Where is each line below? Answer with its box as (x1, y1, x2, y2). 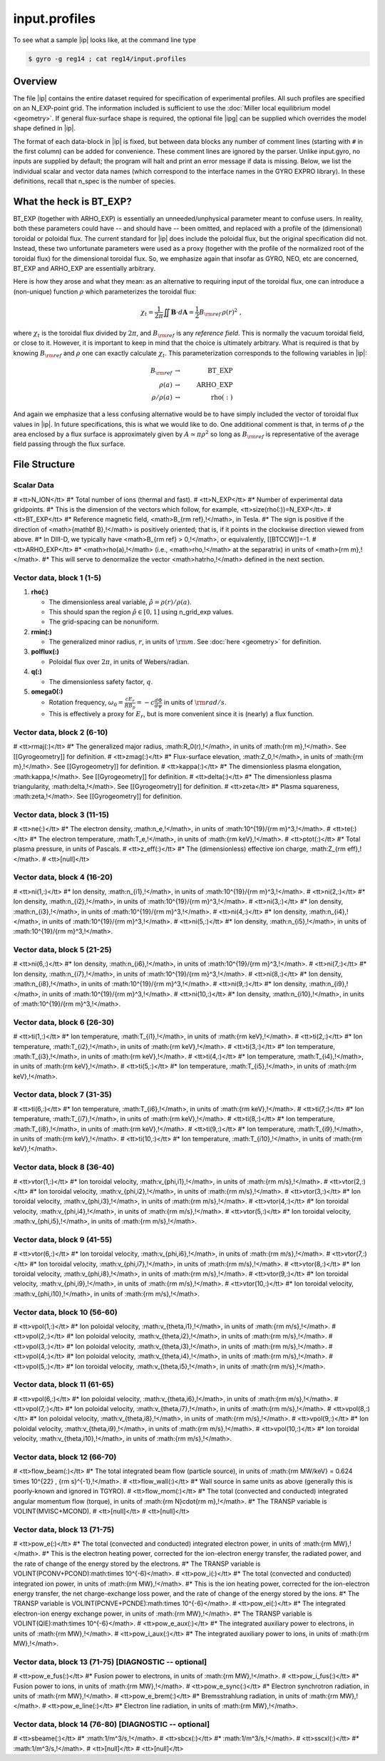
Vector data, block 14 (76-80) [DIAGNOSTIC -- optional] (13, 1720, 210, 1730)
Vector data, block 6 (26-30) (13, 1017, 114, 1027)
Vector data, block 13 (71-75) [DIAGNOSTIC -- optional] (13, 1657, 207, 1667)
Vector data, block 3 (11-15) (13, 810, 110, 820)
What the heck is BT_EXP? (13, 195, 132, 207)
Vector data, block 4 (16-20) (13, 872, 113, 882)
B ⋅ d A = (170, 308, 195, 316)
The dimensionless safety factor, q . (48, 677, 153, 686)
